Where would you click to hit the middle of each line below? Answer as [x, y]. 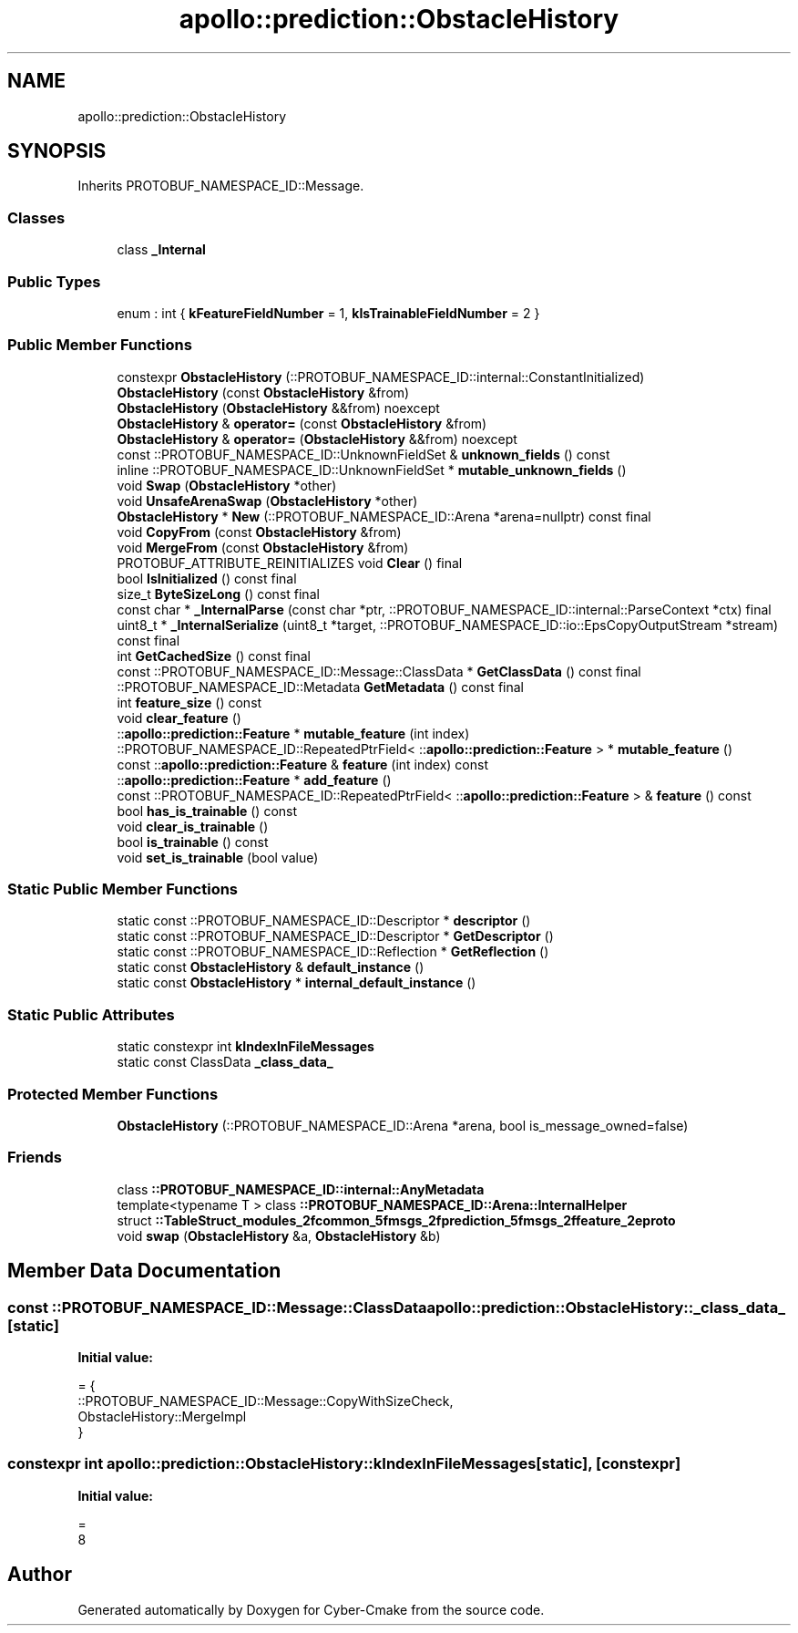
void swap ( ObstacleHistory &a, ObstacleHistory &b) [279, 1235]
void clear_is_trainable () [193, 826]
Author [40, 1575]
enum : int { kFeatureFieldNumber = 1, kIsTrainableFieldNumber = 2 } [328, 313]
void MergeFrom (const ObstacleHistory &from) [263, 547]
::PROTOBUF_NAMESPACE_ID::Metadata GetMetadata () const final [320, 687]
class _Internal [161, 250]
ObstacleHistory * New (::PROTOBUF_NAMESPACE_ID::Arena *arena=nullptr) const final [384, 516]
